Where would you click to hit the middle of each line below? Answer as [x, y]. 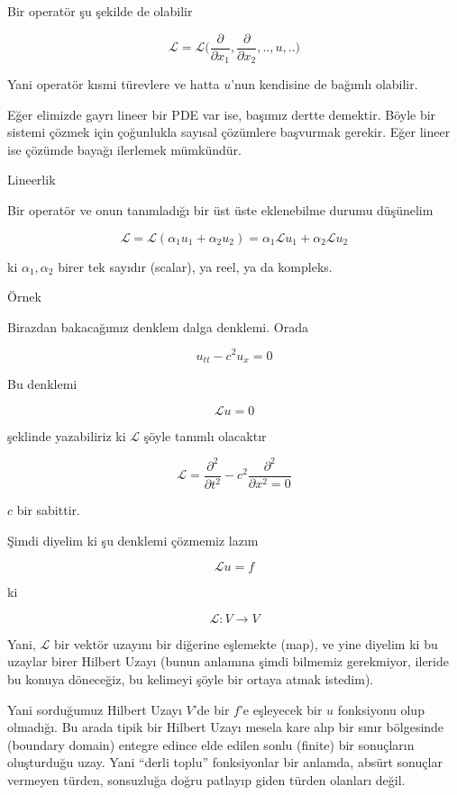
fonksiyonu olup [381, 709]
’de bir [211, 709]
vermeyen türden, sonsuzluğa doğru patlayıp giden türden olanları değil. [206, 780]
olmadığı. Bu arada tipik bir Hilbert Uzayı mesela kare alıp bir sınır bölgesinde [226, 727]
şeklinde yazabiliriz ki [67, 435]
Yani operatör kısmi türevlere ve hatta [114, 84]
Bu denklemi [42, 383]
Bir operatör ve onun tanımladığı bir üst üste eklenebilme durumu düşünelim [220, 210]
